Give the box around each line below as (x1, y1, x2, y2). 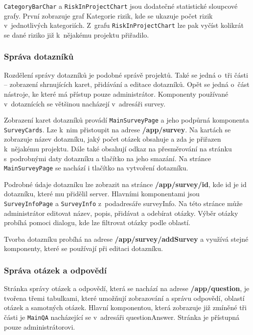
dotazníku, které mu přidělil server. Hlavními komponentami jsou (4, 188, 200, 199)
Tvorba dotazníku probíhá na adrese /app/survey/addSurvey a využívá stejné (4, 233, 249, 244)
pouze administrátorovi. (4, 321, 75, 332)
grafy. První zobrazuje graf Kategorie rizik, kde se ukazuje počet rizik (4, 10, 213, 21)
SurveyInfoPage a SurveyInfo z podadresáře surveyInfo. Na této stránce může (4, 198, 243, 209)
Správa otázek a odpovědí (4, 264, 107, 276)
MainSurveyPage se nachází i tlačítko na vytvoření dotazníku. (4, 163, 188, 173)
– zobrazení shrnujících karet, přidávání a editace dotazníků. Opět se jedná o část (4, 79, 250, 89)
